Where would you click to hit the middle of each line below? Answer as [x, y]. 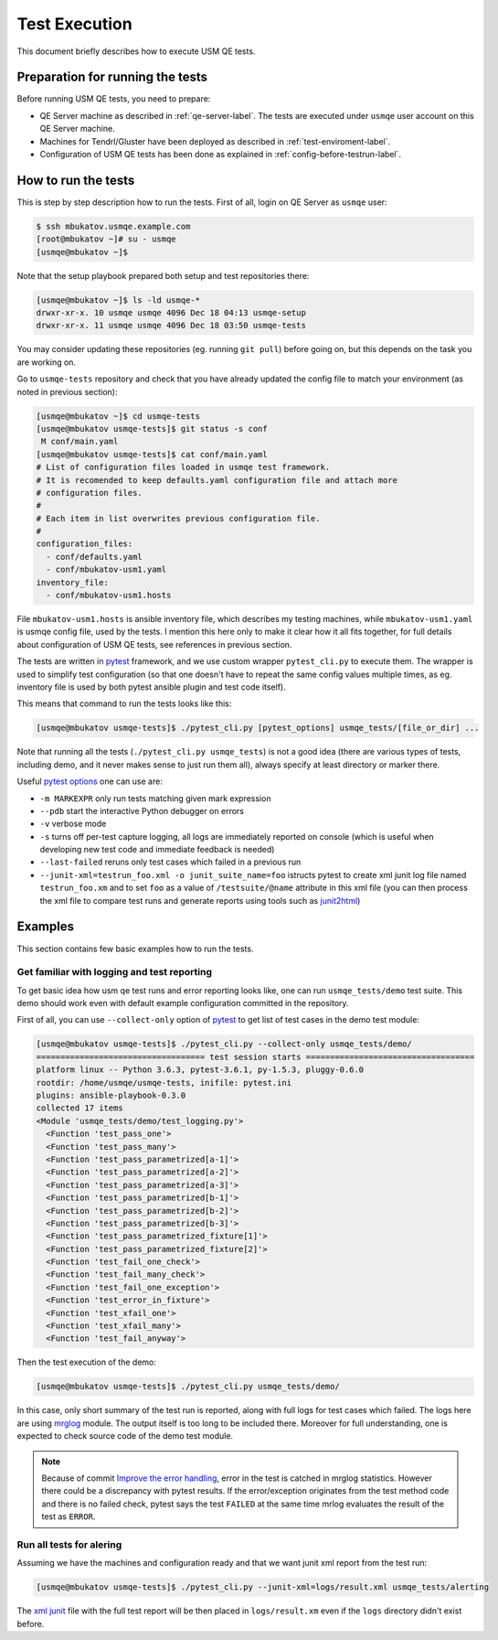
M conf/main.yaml [80, 442]
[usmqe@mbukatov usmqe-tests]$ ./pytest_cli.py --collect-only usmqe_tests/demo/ [224, 1044]
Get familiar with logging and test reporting [114, 972]
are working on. [47, 362]
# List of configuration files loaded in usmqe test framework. [183, 467]
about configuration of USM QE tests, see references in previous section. [154, 644]
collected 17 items [79, 1108]
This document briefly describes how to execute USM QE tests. [136, 51]
